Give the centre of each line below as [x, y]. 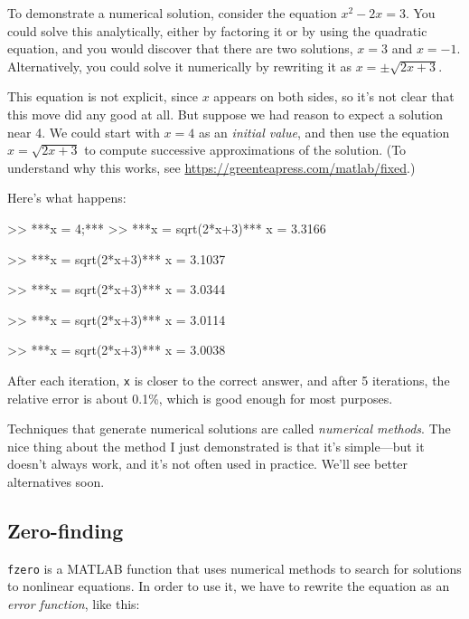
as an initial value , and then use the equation [324, 132]
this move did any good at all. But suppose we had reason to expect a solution [225, 114]
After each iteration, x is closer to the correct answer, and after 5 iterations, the [229, 380]
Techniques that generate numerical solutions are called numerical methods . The [229, 429]
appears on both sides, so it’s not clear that [334, 96]
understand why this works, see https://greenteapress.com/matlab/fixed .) [211, 167]
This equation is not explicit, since [103, 96]
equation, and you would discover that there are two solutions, [180, 48]
